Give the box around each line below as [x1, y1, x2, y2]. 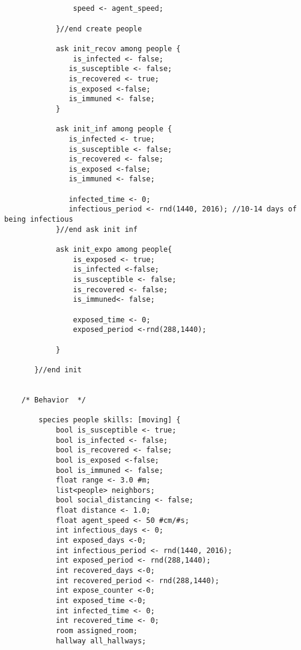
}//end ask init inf [55, 225, 138, 234]
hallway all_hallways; [55, 636, 147, 645]
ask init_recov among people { [55, 44, 181, 53]
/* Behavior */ [21, 395, 87, 404]
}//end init [34, 365, 82, 374]
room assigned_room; [55, 627, 138, 635]
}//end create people [55, 24, 142, 33]
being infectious [4, 215, 73, 224]
